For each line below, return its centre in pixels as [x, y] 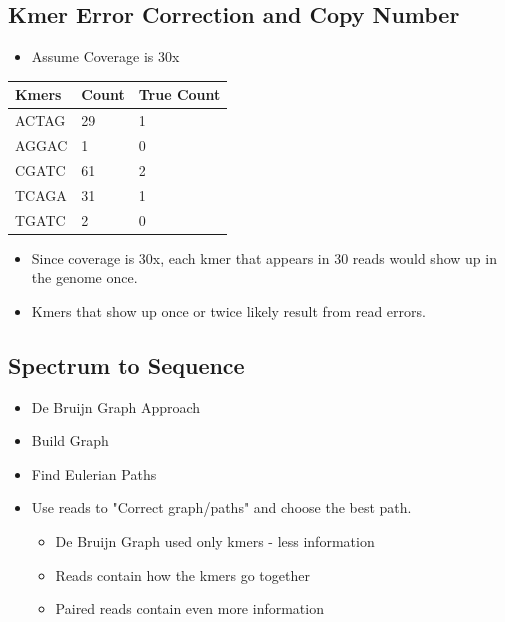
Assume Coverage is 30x [105, 56]
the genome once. [84, 277]
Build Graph [70, 440]
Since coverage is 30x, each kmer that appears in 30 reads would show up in [264, 257]
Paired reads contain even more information [189, 608]
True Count [179, 94]
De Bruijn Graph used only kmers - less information [215, 540]
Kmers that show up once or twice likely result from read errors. [228, 310]
